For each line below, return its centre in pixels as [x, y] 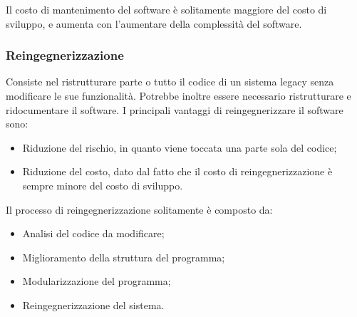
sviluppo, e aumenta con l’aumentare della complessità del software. [154, 23]
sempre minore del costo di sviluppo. [103, 185]
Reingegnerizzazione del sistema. [93, 305]
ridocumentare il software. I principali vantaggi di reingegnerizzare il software [175, 109]
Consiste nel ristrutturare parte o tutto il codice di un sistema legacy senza [170, 82]
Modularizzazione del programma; [97, 281]
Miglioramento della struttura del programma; [124, 257]
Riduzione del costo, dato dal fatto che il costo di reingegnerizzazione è [177, 171]
